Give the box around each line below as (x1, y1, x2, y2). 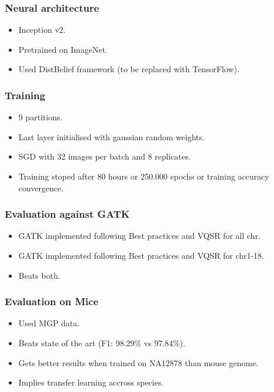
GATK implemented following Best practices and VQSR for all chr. (18, 229, 261, 242)
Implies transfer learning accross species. (18, 376, 164, 388)
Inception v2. (18, 23, 66, 36)
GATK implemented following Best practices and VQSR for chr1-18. (18, 249, 264, 261)
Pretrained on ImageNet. (18, 43, 108, 55)
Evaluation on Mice (5, 294, 99, 309)
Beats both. (18, 269, 60, 281)
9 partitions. (18, 111, 63, 123)
